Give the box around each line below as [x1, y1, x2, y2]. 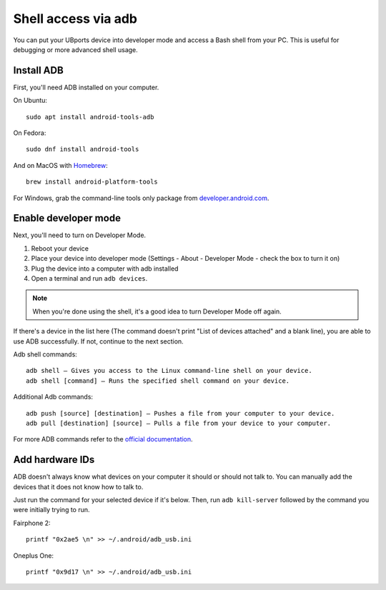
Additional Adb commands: [13, 393, 93, 401]
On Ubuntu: [13, 96, 48, 105]
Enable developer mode [13, 212, 122, 224]
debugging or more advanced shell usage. [13, 45, 139, 54]
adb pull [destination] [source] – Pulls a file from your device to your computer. [26, 419, 332, 427]
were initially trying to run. [13, 506, 90, 514]
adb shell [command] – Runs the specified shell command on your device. [26, 376, 290, 385]
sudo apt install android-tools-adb [26, 113, 154, 121]
